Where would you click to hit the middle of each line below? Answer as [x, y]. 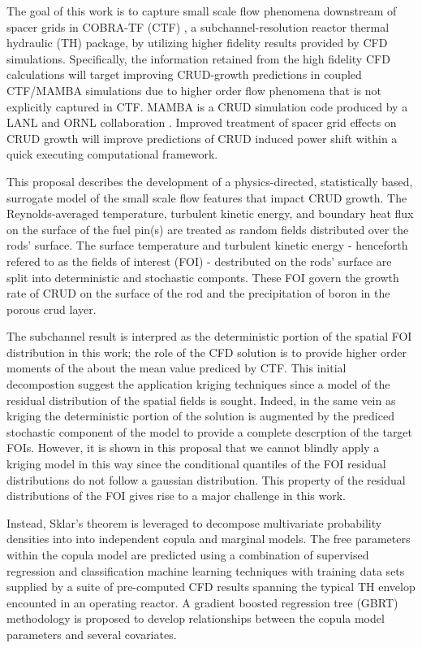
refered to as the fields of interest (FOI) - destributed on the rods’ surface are [199, 261]
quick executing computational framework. [112, 154]
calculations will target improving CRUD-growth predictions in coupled [184, 74]
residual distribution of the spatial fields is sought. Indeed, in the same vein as [201, 400]
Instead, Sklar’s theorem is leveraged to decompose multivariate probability [194, 522]
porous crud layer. [52, 309]
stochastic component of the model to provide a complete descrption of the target [210, 431]
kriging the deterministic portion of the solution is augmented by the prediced [200, 416]
